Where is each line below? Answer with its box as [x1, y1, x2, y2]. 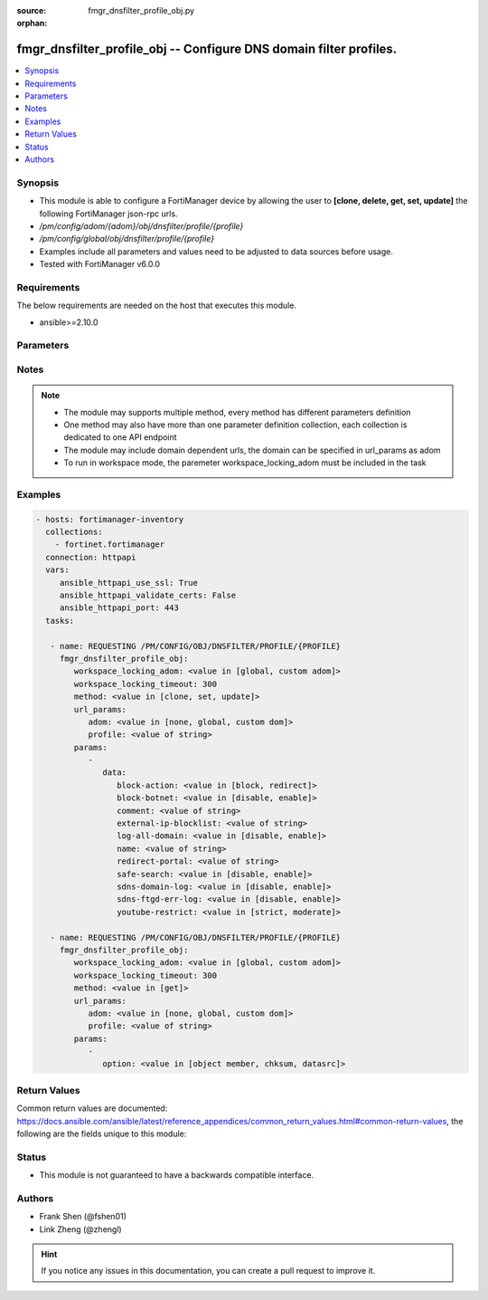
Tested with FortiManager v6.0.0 [39, 259, 161, 270]
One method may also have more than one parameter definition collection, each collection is [63, 419, 408, 430]
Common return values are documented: [16, 1103, 168, 1114]
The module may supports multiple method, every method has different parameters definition [63, 406, 411, 417]
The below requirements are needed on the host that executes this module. [16, 300, 297, 311]
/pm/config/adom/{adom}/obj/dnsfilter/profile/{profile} [39, 220, 244, 231]
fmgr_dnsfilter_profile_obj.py [88, 5, 194, 15]
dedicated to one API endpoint [63, 432, 177, 443]
